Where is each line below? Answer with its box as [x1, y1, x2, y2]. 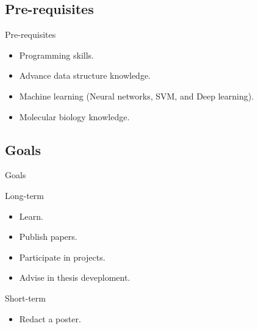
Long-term [5, 189, 45, 201]
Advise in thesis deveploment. [19, 271, 131, 284]
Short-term [5, 291, 46, 304]
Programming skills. [19, 48, 94, 61]
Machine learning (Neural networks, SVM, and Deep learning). [19, 89, 254, 102]
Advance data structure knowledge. [19, 69, 151, 82]
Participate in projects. [19, 250, 106, 263]
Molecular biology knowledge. [19, 110, 130, 123]
